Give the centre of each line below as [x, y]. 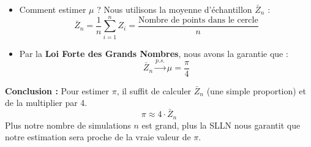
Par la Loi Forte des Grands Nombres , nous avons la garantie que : [154, 53]
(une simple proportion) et [257, 90]
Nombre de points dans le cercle [198, 20]
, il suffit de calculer [154, 90]
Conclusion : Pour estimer [57, 90]
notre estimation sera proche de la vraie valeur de [98, 137]
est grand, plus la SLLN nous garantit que [221, 125]
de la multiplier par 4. [46, 103]
